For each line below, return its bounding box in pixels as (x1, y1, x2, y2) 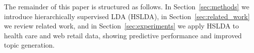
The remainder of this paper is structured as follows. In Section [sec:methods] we (4, 1, 250, 11)
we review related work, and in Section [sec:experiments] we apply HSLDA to (4, 21, 239, 31)
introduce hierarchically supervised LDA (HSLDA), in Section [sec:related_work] (4, 11, 250, 21)
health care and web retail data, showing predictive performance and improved (4, 30, 242, 40)
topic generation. (4, 40, 55, 50)
